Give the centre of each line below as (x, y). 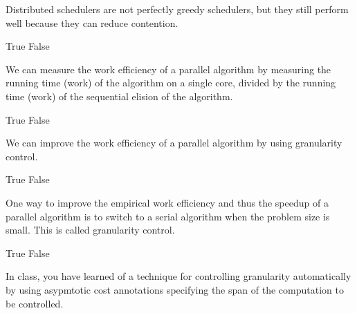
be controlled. (35, 303)
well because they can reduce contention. (92, 22)
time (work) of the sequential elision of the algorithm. (119, 96)
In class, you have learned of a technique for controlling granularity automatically (178, 276)
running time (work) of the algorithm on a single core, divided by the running (171, 83)
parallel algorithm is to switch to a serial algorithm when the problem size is (168, 216)
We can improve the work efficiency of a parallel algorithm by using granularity (174, 143)
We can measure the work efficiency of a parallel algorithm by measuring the (168, 69)
